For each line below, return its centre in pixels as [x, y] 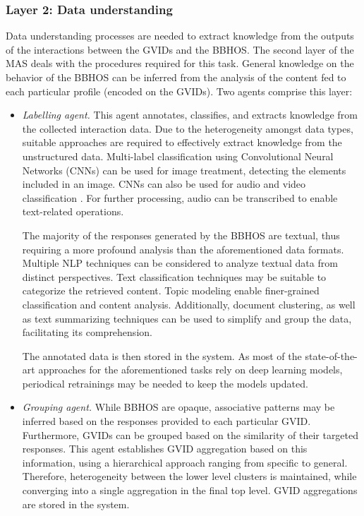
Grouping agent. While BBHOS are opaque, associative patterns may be [178, 407]
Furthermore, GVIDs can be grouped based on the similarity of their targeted [190, 434]
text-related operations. [73, 211]
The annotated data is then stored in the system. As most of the [162, 355]
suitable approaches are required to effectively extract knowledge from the [182, 142]
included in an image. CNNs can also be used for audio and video [164, 184]
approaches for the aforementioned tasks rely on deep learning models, [190, 370]
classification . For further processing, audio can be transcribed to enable [180, 197]
